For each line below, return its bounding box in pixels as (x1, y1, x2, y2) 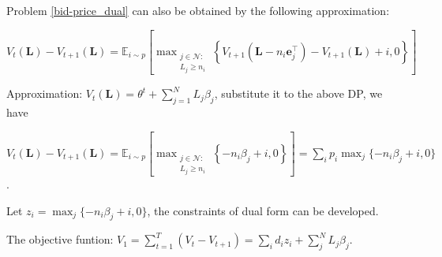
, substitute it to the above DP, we (214, 85, 383, 102)
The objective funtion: (6, 231, 114, 248)
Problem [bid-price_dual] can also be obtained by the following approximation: (6, 2, 390, 18)
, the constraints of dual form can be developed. (147, 202, 379, 218)
